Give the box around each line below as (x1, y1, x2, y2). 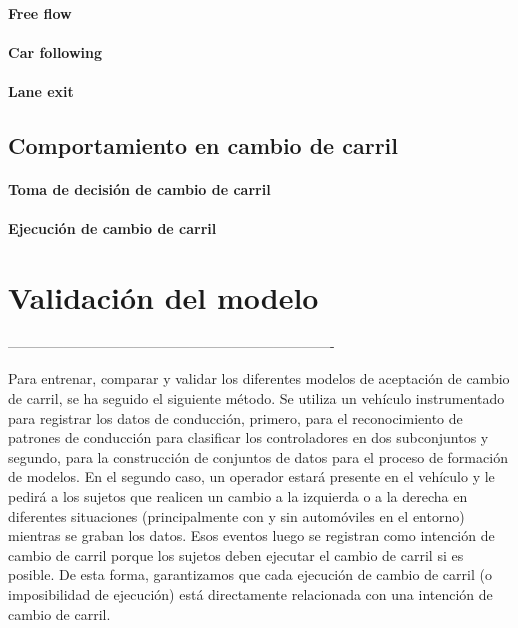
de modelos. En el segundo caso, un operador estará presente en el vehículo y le (8, 466, 495, 487)
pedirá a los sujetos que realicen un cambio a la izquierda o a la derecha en (8, 486, 468, 506)
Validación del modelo (8, 276, 319, 317)
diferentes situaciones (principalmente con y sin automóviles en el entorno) (8, 505, 465, 526)
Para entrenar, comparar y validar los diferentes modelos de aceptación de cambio (8, 368, 510, 389)
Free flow (8, 2, 72, 23)
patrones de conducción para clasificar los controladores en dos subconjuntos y (8, 427, 489, 448)
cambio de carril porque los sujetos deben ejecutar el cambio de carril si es (8, 544, 464, 565)
